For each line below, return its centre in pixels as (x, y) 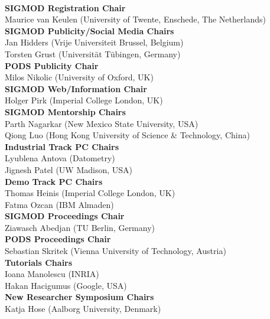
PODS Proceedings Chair (58, 239)
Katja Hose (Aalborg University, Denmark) (83, 309)
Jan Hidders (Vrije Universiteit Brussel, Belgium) (94, 42)
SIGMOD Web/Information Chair (76, 88)
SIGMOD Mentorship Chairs (65, 111)
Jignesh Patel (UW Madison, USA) (69, 169)
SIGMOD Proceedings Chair (65, 216)
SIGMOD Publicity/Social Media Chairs (90, 30)
